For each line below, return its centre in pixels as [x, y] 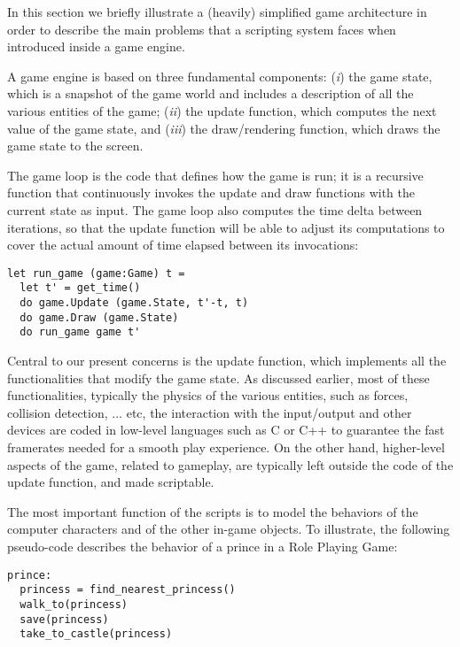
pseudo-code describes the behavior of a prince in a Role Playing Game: [203, 546]
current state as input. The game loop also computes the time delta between [215, 209]
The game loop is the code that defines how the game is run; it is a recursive [215, 175]
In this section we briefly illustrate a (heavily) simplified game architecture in [217, 12]
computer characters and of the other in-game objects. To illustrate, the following [229, 529]
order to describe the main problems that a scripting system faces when [202, 29]
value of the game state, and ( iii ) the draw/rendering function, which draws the [224, 128]
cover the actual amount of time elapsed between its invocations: [183, 245]
